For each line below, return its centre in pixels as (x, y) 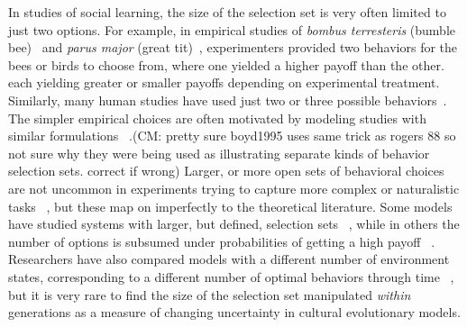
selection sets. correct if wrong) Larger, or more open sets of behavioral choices (226, 171)
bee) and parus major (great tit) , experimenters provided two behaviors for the (233, 47)
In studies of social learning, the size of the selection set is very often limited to (227, 12)
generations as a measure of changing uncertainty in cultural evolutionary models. (234, 312)
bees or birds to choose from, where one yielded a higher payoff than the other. (226, 64)
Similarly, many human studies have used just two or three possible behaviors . (228, 100)
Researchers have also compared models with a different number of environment (229, 259)
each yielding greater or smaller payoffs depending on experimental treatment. (224, 82)
